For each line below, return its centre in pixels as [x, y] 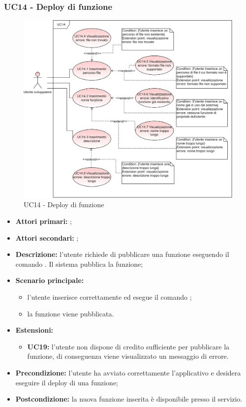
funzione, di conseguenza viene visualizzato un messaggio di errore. [128, 356]
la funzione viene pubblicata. [71, 313]
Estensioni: [34, 330]
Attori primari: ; [44, 221]
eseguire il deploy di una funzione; [67, 382]
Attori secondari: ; [47, 237]
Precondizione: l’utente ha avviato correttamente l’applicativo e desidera [128, 372]
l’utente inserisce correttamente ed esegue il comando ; [109, 297]
